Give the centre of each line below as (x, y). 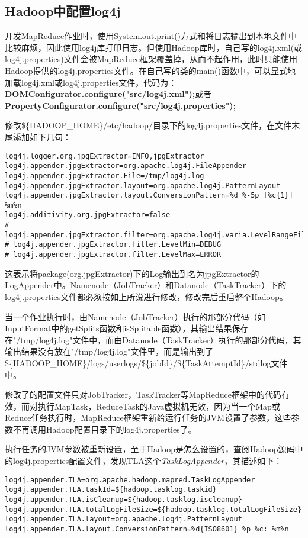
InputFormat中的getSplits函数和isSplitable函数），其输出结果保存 (127, 328)
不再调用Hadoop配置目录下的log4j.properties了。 (105, 429)
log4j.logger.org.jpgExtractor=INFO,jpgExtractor (105, 156)
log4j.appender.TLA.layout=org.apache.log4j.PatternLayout (123, 519)
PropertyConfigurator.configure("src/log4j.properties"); (121, 105)
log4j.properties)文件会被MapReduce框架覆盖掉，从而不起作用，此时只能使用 (151, 59)
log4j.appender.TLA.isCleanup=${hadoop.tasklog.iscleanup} (123, 499)
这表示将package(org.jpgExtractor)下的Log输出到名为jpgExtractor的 (132, 273)
